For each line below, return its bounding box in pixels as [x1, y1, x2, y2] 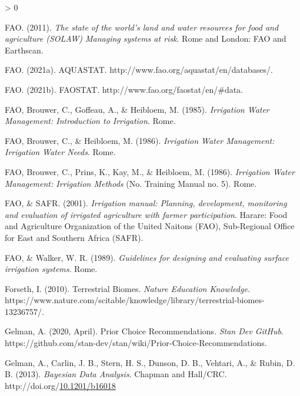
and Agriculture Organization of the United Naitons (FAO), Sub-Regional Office [5, 220, 295, 232]
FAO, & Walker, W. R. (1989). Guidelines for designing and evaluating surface [5, 251, 289, 263]
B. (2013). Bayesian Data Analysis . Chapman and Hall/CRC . [5, 368, 227, 380]
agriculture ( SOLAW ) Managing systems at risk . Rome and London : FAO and [5, 32, 286, 45]
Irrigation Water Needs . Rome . [5, 146, 116, 158]
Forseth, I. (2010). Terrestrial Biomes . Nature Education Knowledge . [5, 282, 250, 294]
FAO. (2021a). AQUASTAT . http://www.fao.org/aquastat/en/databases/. [5, 63, 273, 76]
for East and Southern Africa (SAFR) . [5, 231, 144, 243]
